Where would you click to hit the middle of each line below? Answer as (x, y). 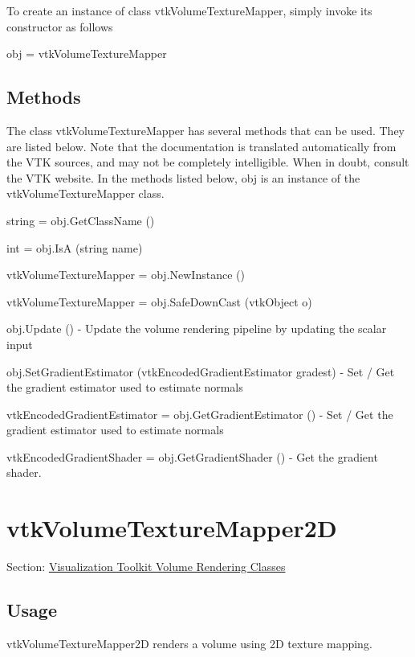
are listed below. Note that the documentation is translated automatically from (201, 146)
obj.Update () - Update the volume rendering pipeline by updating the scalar (197, 328)
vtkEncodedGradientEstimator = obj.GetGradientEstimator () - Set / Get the (200, 414)
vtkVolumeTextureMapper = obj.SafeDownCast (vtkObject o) (159, 301)
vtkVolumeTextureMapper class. (85, 193)
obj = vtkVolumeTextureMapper (87, 53)
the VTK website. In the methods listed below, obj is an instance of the (183, 177)
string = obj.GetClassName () (81, 220)
